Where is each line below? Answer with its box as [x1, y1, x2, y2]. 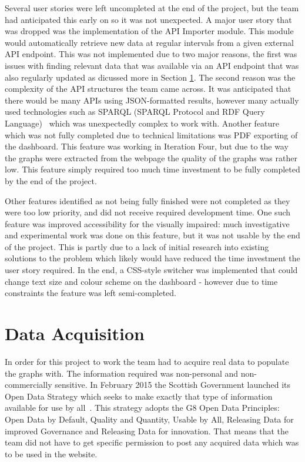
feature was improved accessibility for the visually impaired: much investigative [5, 217, 290, 230]
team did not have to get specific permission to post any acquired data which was [5, 436, 299, 448]
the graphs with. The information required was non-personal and [5, 367, 239, 379]
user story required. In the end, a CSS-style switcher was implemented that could [5, 264, 298, 276]
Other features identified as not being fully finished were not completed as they [5, 194, 290, 207]
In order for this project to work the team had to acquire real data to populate [5, 355, 289, 367]
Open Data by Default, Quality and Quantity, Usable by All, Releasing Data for [5, 413, 294, 425]
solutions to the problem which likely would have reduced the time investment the [5, 252, 300, 264]
